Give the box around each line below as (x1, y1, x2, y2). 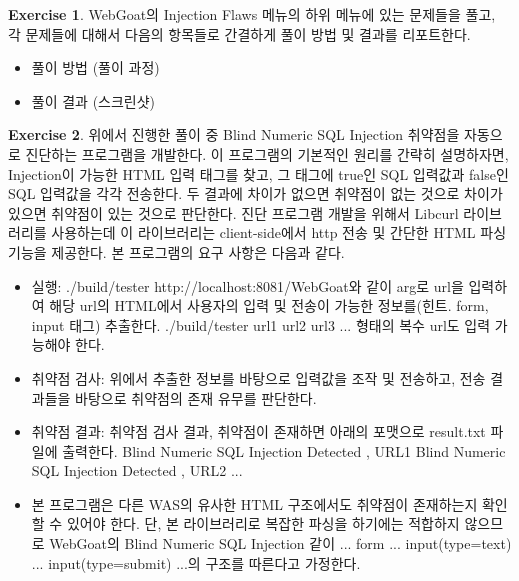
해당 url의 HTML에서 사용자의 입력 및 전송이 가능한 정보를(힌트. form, (49, 295, 489, 316)
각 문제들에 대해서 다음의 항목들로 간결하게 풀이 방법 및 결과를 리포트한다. (8, 23, 471, 44)
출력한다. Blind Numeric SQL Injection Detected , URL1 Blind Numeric (62, 440, 506, 461)
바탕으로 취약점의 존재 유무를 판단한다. (75, 387, 317, 408)
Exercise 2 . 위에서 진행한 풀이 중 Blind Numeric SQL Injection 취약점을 (8, 124, 460, 145)
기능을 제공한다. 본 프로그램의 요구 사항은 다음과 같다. (8, 241, 345, 262)
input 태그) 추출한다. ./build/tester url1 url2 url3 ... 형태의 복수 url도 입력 (31, 314, 491, 335)
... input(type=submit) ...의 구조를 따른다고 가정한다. (31, 552, 361, 573)
